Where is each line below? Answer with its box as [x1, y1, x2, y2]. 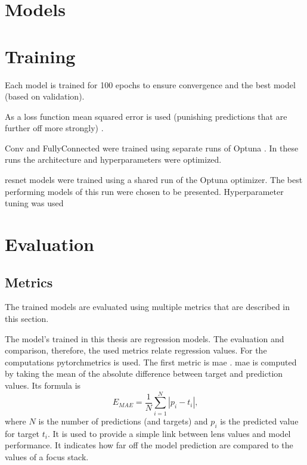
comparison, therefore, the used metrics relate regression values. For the [5, 344, 267, 356]
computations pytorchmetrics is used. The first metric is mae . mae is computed [5, 355, 297, 368]
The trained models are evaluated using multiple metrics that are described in [5, 300, 290, 313]
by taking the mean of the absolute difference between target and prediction [5, 367, 283, 380]
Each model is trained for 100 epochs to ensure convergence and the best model [5, 78, 296, 91]
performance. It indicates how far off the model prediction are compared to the [5, 439, 293, 451]
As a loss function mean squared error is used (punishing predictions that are [5, 110, 287, 122]
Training [5, 44, 76, 68]
